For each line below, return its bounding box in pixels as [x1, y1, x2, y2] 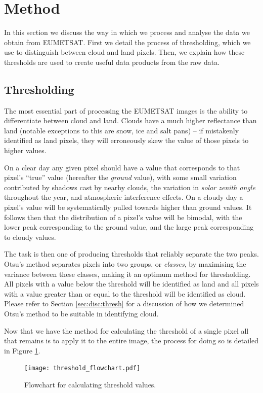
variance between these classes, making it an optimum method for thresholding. [4, 268, 251, 279]
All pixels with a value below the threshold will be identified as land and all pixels [4, 278, 259, 289]
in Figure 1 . [4, 345, 40, 355]
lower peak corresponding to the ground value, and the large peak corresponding [4, 222, 254, 232]
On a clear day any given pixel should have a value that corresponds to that [4, 162, 240, 172]
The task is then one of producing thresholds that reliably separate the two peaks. [4, 248, 259, 259]
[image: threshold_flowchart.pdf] [24, 365, 141, 372]
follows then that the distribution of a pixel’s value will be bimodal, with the [4, 211, 242, 222]
